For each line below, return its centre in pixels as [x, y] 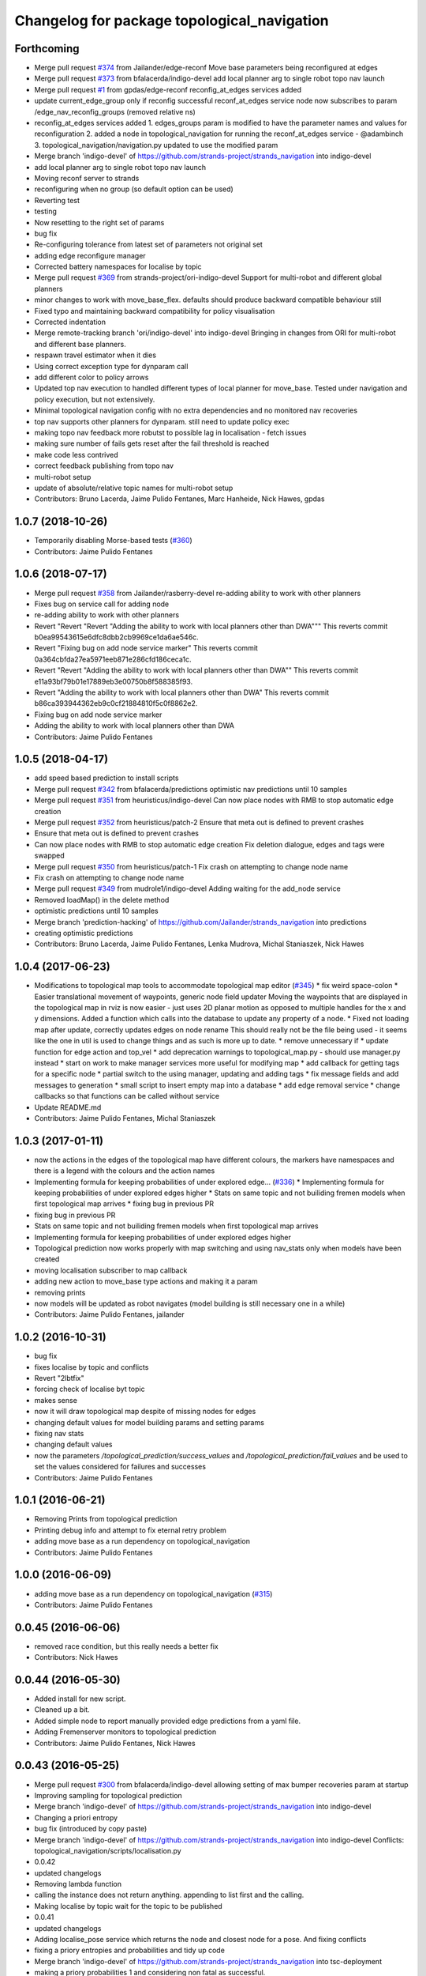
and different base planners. [80, 344]
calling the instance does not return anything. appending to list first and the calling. [169, 1895]
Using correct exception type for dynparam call [111, 366]
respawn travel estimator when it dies [95, 355]
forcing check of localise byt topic [90, 1389]
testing [45, 211]
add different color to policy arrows [92, 377]
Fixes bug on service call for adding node [102, 604]
